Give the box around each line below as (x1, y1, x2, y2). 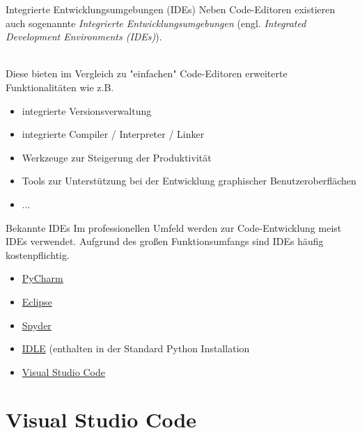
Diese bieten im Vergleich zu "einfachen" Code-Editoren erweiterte (6, 66, 288, 81)
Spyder (22, 317, 52, 332)
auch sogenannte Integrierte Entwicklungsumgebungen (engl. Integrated (6, 15, 306, 30)
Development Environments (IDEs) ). (6, 29, 162, 44)
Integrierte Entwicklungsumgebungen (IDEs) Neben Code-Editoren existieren (6, 2, 336, 16)
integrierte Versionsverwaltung (22, 103, 152, 118)
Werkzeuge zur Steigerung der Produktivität (22, 150, 212, 164)
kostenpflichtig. (6, 247, 70, 262)
